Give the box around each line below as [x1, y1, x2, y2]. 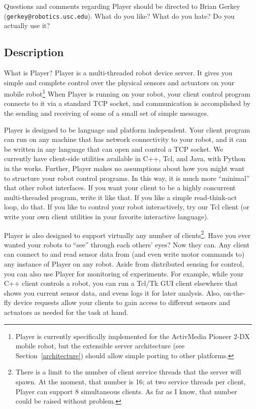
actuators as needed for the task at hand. [4, 307, 128, 317]
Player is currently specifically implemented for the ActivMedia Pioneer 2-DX [15, 331, 250, 341]
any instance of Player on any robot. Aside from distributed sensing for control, [4, 259, 244, 269]
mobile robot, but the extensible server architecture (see [15, 341, 185, 351]
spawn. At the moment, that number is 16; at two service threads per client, [15, 376, 246, 386]
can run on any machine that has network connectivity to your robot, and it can [4, 134, 247, 144]
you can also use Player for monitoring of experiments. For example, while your [4, 268, 244, 278]
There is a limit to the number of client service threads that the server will [15, 367, 241, 377]
